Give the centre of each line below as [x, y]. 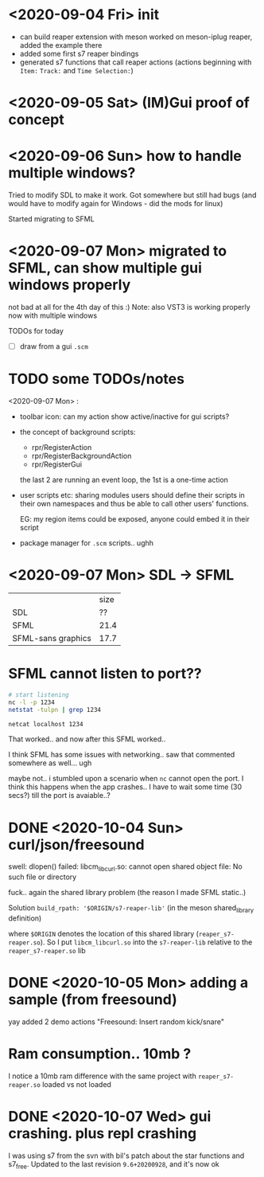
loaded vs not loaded [77, 1084]
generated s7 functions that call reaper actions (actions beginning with [136, 62]
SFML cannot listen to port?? [105, 674]
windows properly [70, 285]
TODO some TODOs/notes [97, 379]
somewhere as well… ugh [50, 763]
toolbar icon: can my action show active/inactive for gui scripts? [124, 416]
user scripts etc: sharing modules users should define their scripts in [132, 495]
